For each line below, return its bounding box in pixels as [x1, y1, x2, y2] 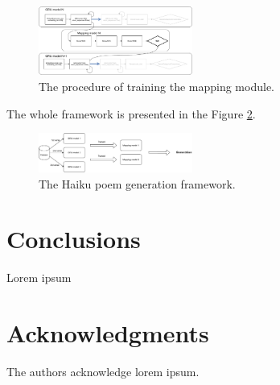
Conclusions [6, 222, 141, 255]
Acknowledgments [6, 317, 209, 350]
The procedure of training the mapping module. [39, 77, 274, 94]
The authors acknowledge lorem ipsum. [6, 363, 200, 380]
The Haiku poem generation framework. [39, 175, 236, 192]
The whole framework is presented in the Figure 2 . [6, 105, 256, 122]
